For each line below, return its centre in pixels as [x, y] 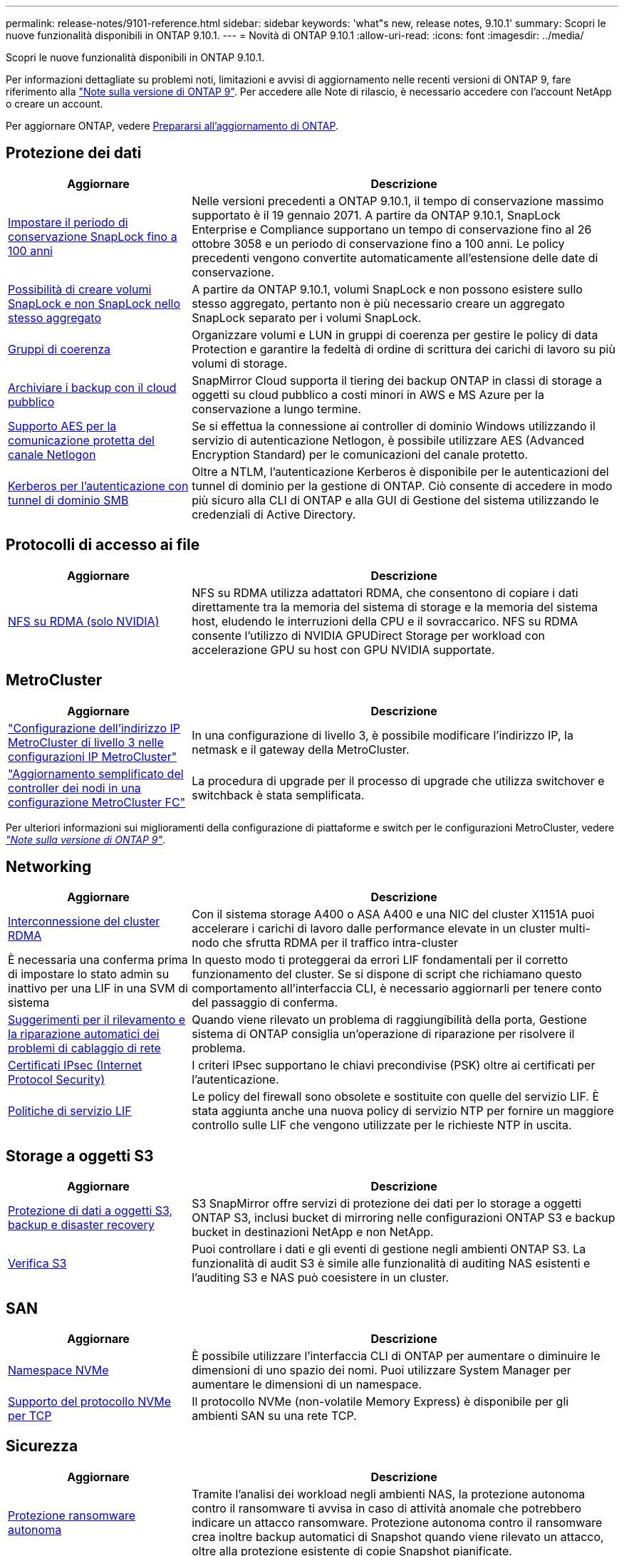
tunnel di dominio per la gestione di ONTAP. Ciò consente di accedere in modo [402, 486]
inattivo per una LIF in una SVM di [98, 989]
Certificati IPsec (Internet [75, 1065]
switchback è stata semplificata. [278, 795]
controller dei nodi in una [74, 788]
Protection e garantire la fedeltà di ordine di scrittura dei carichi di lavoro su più [404, 349]
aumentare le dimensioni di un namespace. [307, 1385]
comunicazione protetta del [81, 440]
